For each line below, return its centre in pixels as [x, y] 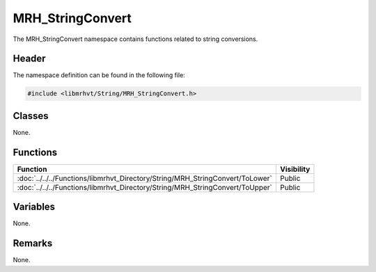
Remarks [33, 243]
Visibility [295, 169]
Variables [34, 207]
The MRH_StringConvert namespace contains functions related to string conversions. [135, 39]
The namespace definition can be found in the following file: [99, 75]
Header [29, 59]
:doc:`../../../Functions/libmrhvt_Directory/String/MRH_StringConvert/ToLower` [144, 178]
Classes [31, 116]
